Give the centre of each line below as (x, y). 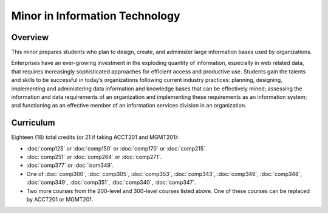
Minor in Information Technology (96, 16)
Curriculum (33, 123)
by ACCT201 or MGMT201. (60, 200)
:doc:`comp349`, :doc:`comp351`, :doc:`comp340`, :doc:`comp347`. (111, 183)
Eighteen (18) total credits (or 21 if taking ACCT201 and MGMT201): (95, 137)
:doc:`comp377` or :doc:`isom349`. (70, 165)
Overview (30, 37)
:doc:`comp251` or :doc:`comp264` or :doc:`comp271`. (94, 157)
